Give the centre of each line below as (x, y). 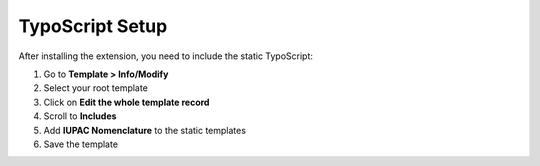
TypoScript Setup (93, 26)
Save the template (81, 144)
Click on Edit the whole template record (126, 102)
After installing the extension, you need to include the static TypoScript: (166, 56)
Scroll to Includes (80, 116)
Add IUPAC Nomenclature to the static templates (145, 130)
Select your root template (96, 88)
